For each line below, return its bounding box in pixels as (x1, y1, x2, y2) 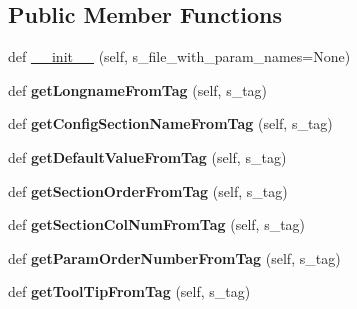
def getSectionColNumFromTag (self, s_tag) (8, 214, 306, 235)
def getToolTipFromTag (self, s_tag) (8, 281, 251, 302)
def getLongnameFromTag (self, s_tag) (8, 79, 268, 100)
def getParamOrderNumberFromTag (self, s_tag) (8, 247, 341, 268)
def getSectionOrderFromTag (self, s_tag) (8, 180, 288, 201)
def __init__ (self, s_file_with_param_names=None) (8, 46, 351, 67)
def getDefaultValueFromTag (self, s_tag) (8, 146, 287, 167)
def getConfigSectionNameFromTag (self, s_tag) (8, 113, 333, 134)
